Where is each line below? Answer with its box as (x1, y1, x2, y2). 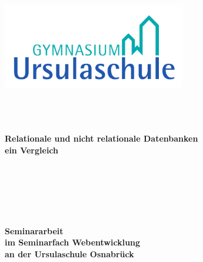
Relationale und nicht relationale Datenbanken (5, 132, 198, 145)
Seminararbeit (5, 224, 64, 237)
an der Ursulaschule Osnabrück (5, 248, 134, 260)
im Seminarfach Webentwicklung (5, 236, 141, 248)
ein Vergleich (5, 143, 58, 156)
